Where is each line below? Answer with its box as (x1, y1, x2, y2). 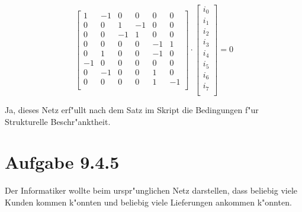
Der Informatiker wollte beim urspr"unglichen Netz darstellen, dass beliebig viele (5, 184, 298, 197)
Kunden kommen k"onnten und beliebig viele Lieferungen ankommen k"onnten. (5, 195, 292, 208)
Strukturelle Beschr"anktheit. (5, 115, 111, 127)
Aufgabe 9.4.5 (5, 150, 120, 174)
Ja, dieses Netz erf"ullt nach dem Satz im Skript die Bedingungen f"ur (5, 103, 259, 115)
